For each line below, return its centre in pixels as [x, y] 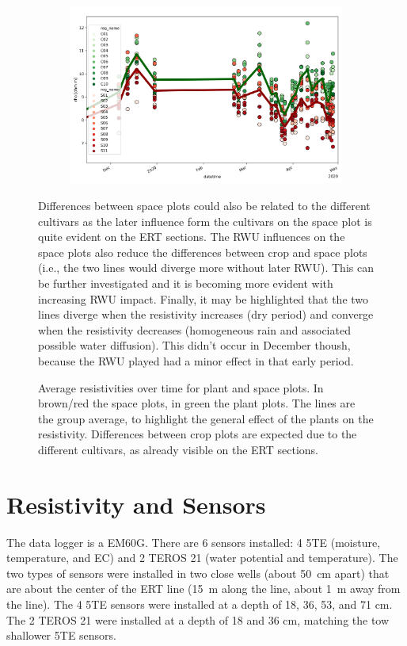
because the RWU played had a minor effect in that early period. [196, 360]
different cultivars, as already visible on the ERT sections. [178, 449]
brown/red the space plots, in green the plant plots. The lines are [197, 403]
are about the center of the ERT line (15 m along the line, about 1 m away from [203, 589]
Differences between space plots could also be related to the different [204, 205]
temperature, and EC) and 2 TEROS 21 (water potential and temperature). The [202, 558]
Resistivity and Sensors [136, 504]
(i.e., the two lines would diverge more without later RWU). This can [206, 268]
